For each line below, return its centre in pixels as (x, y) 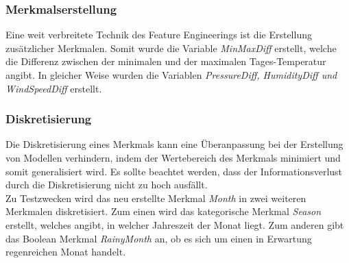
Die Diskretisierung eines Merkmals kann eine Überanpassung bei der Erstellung (174, 144)
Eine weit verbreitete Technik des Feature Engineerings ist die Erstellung (159, 35)
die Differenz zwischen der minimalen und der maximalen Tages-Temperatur (166, 61)
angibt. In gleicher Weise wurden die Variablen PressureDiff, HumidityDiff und (171, 75)
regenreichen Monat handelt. (66, 252)
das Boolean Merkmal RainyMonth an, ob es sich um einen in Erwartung (159, 238)
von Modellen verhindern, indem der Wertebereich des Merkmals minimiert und (173, 158)
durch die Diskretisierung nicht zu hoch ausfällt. (107, 185)
